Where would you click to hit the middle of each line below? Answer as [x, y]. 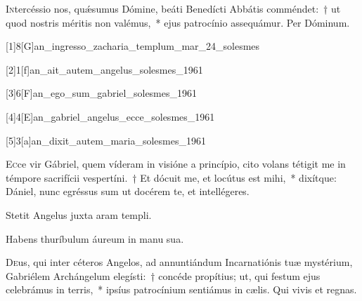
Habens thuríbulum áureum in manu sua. [95, 238]
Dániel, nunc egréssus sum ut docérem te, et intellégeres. [128, 191]
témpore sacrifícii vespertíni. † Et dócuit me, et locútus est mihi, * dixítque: [171, 177]
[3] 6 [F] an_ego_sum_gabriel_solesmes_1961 [102, 93]
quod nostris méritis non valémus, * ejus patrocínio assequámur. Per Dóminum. [178, 22]
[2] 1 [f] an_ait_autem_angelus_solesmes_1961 [104, 69]
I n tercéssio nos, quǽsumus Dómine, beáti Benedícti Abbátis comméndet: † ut [173, 8]
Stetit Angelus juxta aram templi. [79, 214]
